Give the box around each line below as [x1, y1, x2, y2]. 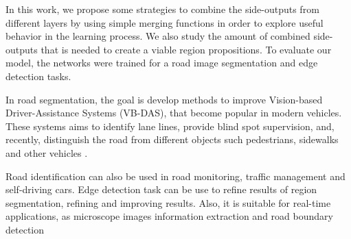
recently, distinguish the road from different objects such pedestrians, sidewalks [5, 132, 339, 147]
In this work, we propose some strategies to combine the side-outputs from [5, 2, 319, 16]
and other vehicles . [5, 145, 88, 160]
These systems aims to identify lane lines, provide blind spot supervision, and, [5, 118, 335, 133]
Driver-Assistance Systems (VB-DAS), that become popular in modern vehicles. [5, 105, 342, 120]
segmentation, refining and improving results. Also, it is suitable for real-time [5, 195, 331, 210]
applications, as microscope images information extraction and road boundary [5, 209, 333, 223]
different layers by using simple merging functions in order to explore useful [5, 15, 324, 29]
